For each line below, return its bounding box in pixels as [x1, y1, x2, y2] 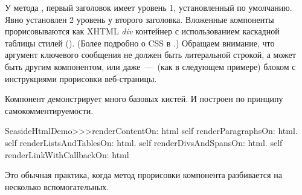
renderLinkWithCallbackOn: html [5, 148, 129, 161]
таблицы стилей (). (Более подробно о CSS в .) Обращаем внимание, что [5, 36, 275, 49]
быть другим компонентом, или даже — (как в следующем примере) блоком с [5, 60, 296, 72]
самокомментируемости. [5, 104, 94, 117]
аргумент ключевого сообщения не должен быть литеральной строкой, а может [5, 48, 296, 61]
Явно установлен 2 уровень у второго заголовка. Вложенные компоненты [5, 13, 274, 25]
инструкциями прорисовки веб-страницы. [5, 72, 157, 85]
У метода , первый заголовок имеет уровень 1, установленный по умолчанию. [5, 1, 292, 13]
